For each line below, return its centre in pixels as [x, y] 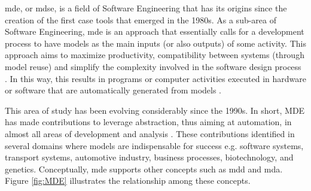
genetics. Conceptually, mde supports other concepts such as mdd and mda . [144, 169]
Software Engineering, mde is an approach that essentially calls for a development [155, 31]
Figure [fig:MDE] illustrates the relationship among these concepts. [128, 181]
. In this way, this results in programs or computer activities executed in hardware [155, 78]
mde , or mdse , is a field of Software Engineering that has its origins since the [146, 8]
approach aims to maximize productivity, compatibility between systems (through [155, 55]
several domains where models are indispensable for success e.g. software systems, [154, 145]
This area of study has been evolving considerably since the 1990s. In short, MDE [155, 110]
